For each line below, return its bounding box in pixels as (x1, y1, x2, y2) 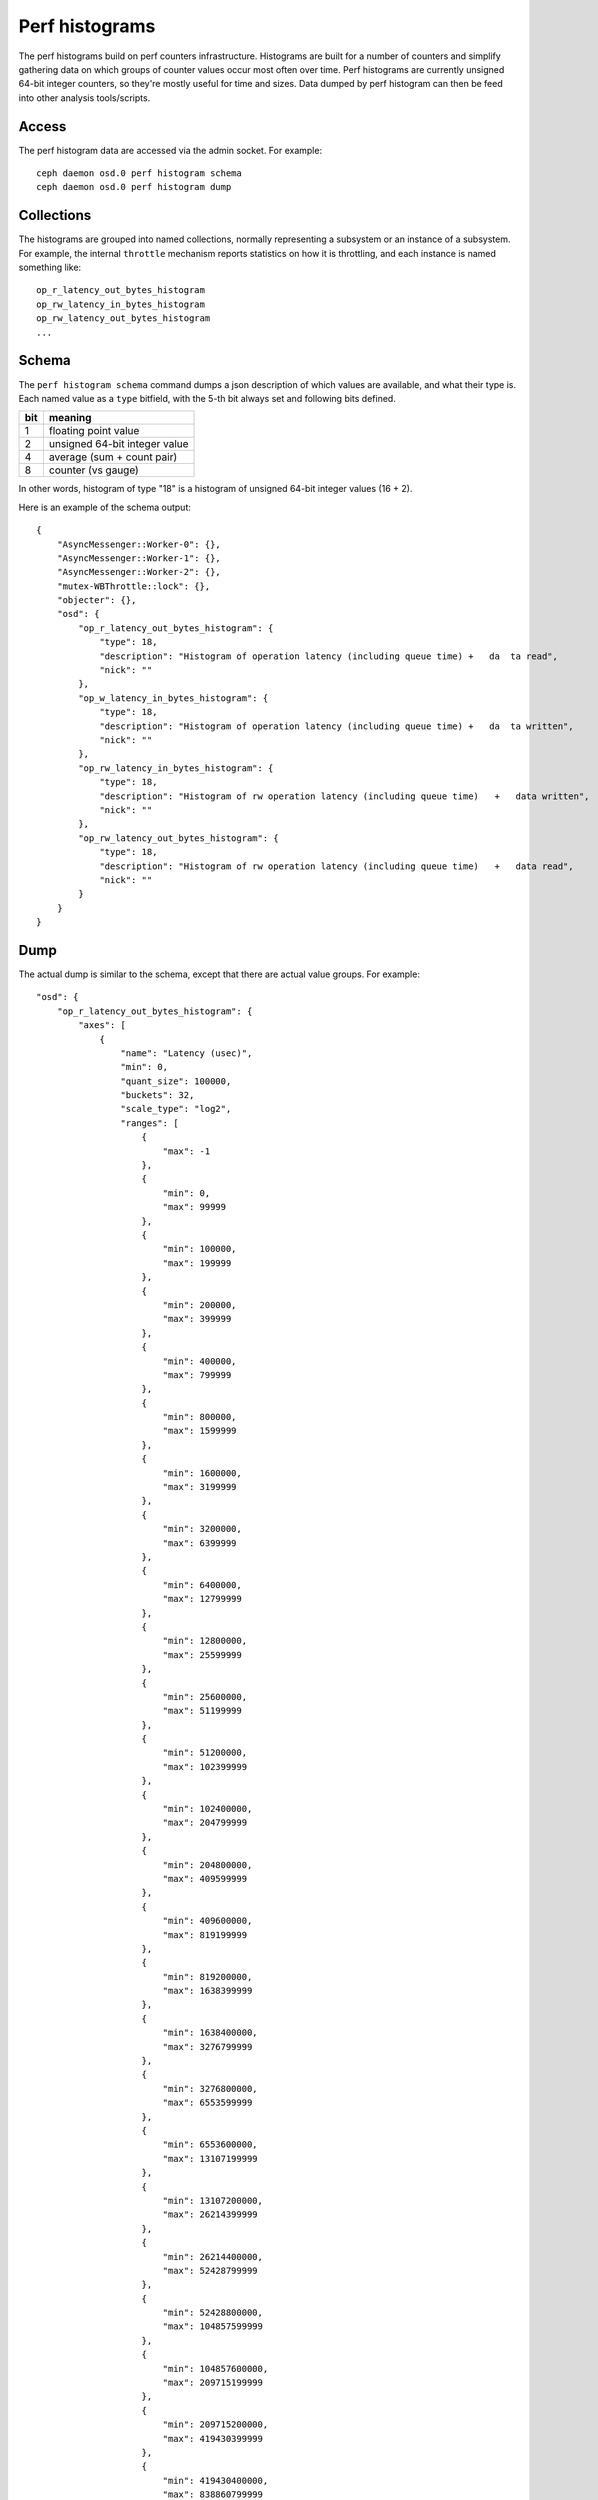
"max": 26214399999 (162, 2209, 259, 2220)
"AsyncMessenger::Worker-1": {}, (56, 552, 222, 564)
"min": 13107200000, (162, 2195, 264, 2206)
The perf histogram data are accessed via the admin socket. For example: (18, 144, 323, 156)
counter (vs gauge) (48, 463, 139, 477)
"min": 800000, (162, 1411, 237, 1423)
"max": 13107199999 (162, 2153, 259, 2164)
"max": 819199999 (162, 1929, 248, 1940)
